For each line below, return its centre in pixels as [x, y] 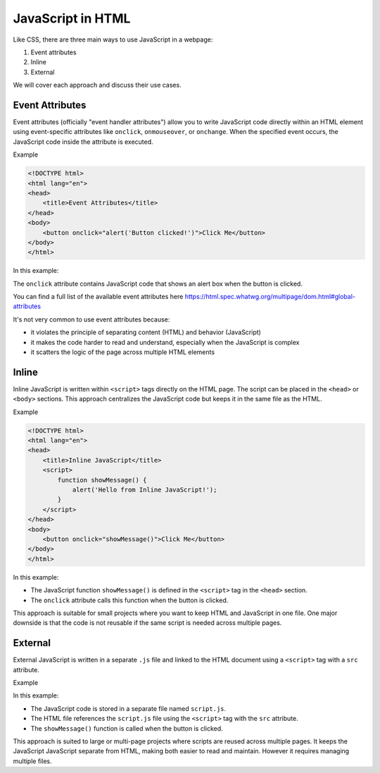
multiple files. [32, 761]
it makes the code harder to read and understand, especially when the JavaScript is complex [165, 342]
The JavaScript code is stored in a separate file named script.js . [128, 708]
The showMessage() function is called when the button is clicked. [127, 728]
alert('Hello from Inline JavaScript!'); [145, 490]
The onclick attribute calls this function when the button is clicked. [129, 600]
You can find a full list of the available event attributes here [98, 297]
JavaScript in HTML [72, 18]
